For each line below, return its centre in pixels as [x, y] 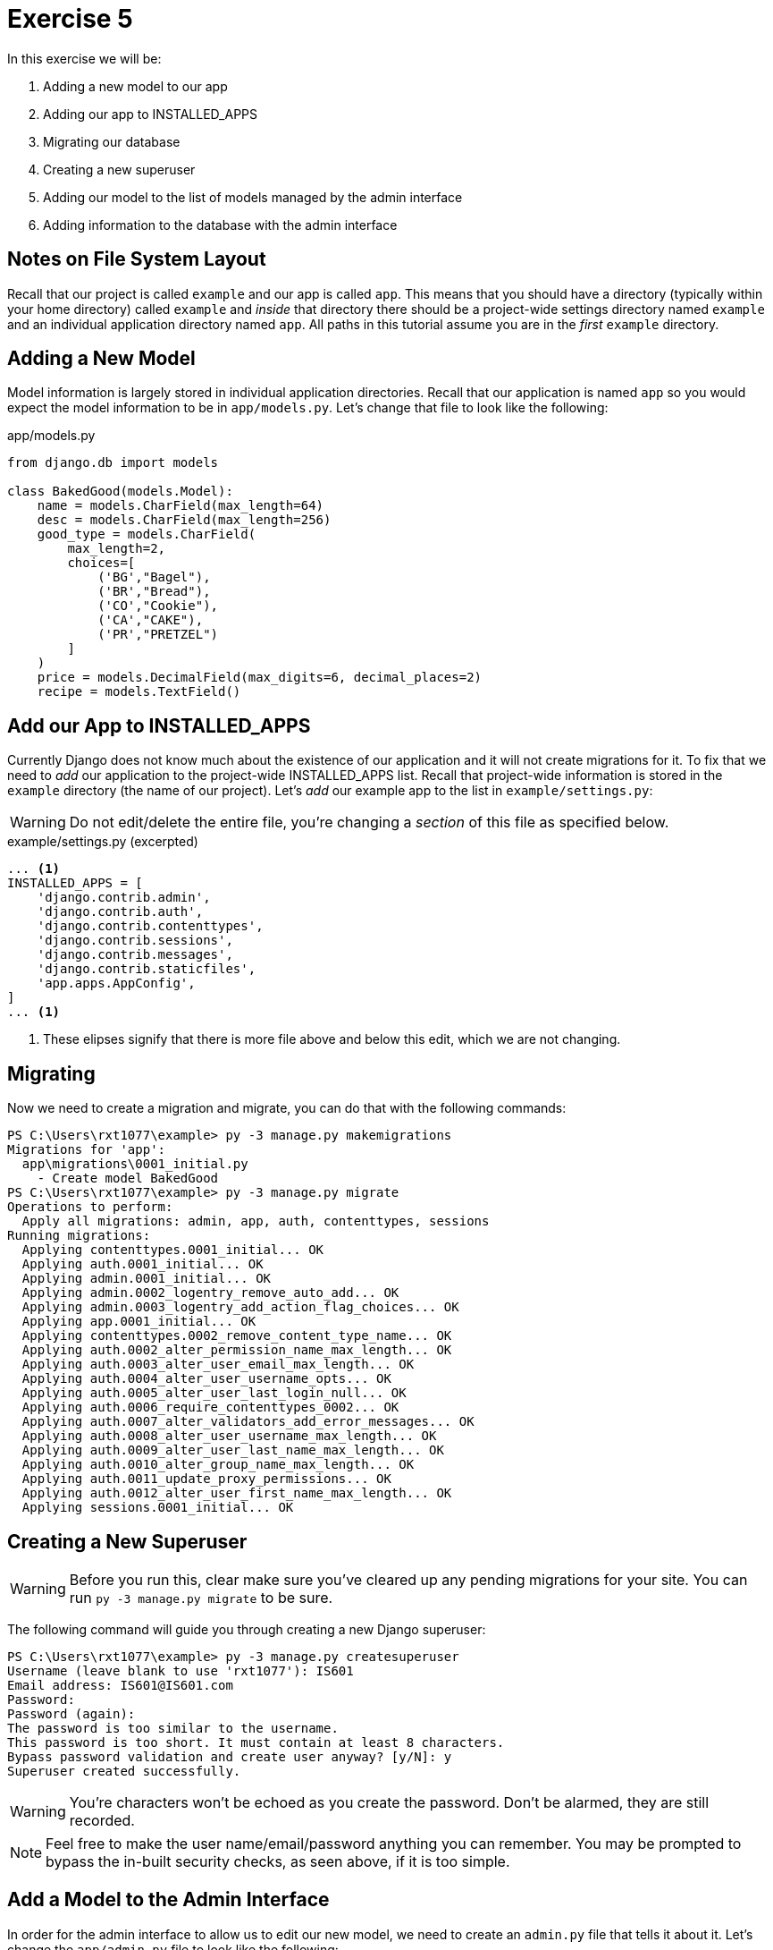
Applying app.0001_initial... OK [139, 1322]
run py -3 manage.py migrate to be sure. [201, 1597]
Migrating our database [112, 141]
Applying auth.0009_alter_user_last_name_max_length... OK [233, 1450]
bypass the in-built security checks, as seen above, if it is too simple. [278, 1861]
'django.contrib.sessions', [135, 941]
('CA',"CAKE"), [151, 620]
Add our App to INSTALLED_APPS [159, 725]
